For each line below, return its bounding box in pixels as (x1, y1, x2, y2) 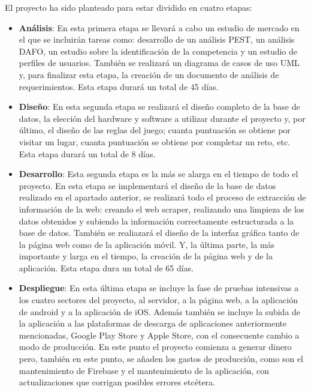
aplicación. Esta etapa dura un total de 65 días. (19, 261, 194, 274)
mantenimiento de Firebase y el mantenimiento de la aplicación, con (19, 364, 269, 376)
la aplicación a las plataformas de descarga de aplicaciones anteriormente (19, 317, 287, 330)
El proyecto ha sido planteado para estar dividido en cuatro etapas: (5, 1, 252, 13)
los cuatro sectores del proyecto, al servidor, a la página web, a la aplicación (19, 294, 298, 306)
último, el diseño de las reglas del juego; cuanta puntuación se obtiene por (19, 124, 291, 136)
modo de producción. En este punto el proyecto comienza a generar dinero (19, 340, 292, 353)
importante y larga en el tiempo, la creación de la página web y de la (19, 250, 273, 262)
